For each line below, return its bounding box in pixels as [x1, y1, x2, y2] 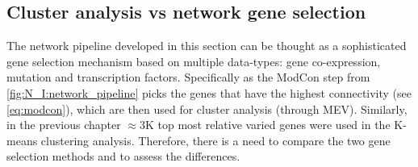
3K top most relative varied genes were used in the [139, 116, 391, 133]
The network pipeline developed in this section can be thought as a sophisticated [6, 37, 407, 54]
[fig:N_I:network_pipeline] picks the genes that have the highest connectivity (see [6, 84, 412, 101]
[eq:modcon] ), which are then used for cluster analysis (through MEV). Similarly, [6, 100, 408, 117]
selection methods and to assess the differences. [6, 148, 240, 165]
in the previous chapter [6, 116, 121, 133]
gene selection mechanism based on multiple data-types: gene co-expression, [6, 52, 381, 69]
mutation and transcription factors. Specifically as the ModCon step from [6, 69, 370, 86]
